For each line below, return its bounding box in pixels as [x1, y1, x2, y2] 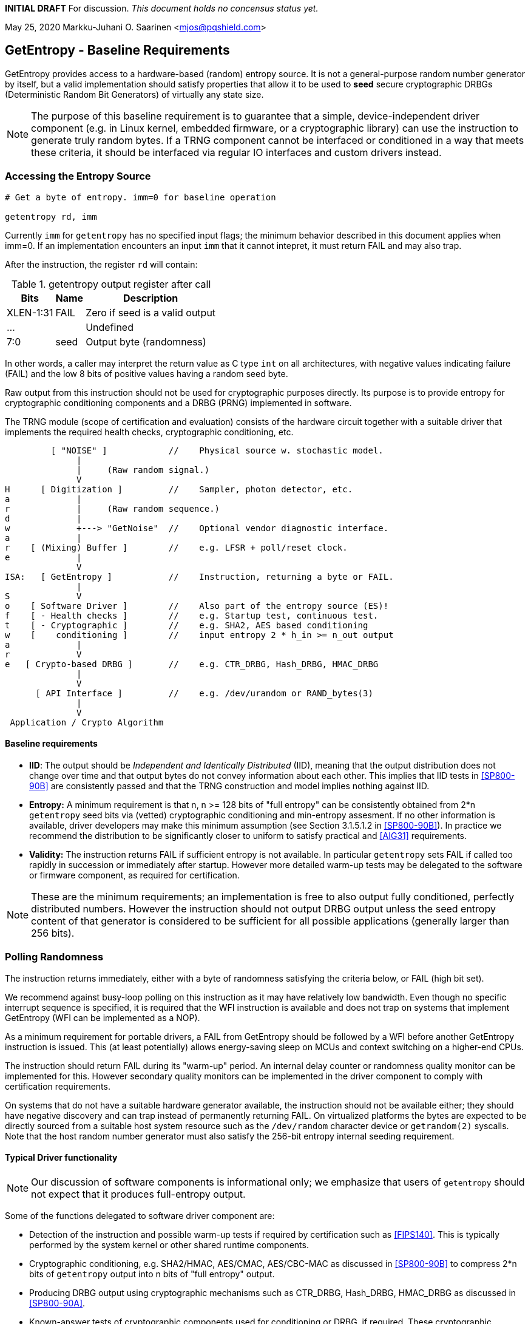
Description [123, 291, 178, 304]
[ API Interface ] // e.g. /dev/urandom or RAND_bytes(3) [35, 688, 373, 698]
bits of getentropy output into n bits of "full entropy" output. [29, 1268, 275, 1279]
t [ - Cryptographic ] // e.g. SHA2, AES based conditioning [5, 620, 368, 630]
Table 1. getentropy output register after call [11, 277, 211, 290]
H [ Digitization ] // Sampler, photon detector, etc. [5, 484, 353, 494]
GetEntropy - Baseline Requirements [5, 42, 230, 58]
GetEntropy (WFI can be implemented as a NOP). [5, 1012, 200, 1023]
